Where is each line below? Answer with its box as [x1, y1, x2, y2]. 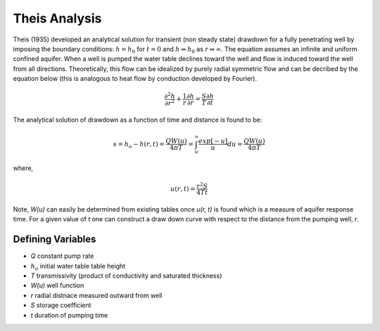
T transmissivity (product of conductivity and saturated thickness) [30, 271, 222, 280]
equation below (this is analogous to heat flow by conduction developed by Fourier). [13, 74, 258, 83]
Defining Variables [13, 233, 96, 245]
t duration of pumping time [30, 311, 108, 319]
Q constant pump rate [30, 252, 94, 260]
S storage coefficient [30, 301, 91, 309]
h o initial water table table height [30, 261, 126, 272]
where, [13, 164, 34, 172]
